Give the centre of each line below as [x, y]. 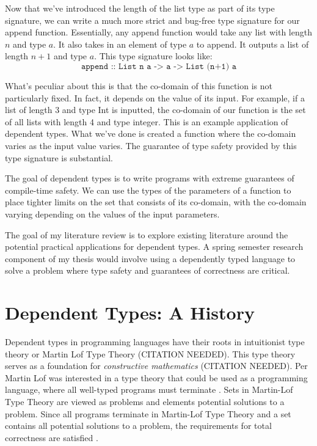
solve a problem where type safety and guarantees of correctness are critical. [148, 270]
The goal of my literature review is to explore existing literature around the [147, 234]
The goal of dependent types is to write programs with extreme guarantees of [150, 178]
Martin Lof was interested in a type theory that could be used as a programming [156, 377]
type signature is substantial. [59, 157]
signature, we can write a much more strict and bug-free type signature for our [152, 20]
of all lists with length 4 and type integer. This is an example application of [147, 121]
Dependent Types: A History [130, 313]
